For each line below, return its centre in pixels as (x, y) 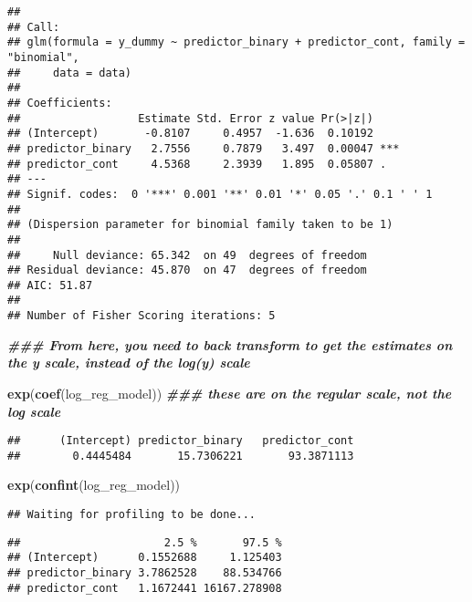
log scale (34, 411)
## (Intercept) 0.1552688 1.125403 (145, 558)
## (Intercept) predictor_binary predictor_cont (181, 441)
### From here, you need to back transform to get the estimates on (230, 344)
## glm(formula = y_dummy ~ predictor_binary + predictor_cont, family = (236, 42)
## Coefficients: (60, 103)
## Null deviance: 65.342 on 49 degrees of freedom (187, 255)
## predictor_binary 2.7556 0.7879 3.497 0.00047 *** (204, 148)
